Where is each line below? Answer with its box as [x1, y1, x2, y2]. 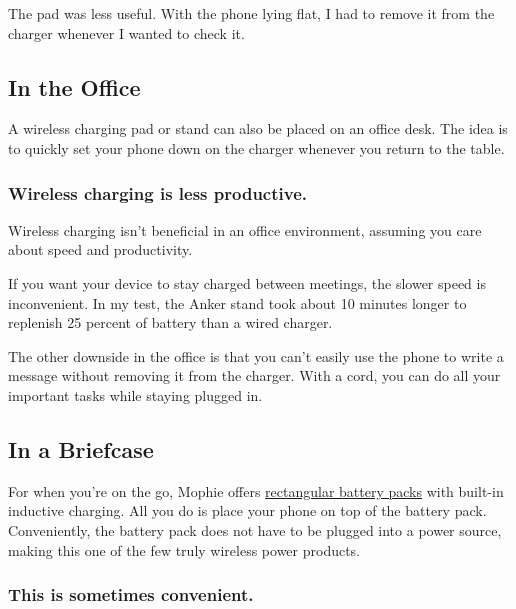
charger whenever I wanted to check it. [8, 22, 245, 43]
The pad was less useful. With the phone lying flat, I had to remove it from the [8, 3, 495, 23]
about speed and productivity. [8, 239, 193, 260]
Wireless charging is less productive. [8, 180, 307, 205]
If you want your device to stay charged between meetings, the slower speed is [8, 272, 486, 293]
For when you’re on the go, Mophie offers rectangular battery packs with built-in [8, 480, 504, 501]
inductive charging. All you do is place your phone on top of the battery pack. [8, 500, 487, 521]
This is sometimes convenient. [8, 582, 254, 607]
